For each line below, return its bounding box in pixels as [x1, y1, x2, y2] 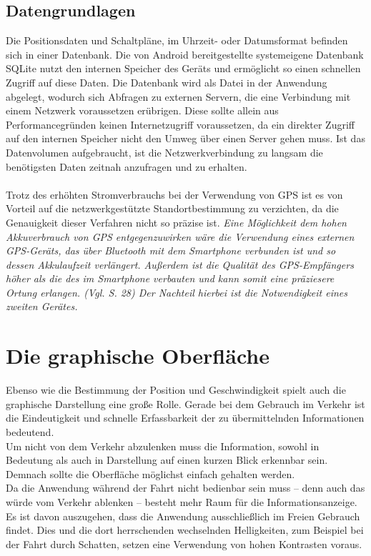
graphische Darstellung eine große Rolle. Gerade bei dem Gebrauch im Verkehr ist [6, 396, 365, 411]
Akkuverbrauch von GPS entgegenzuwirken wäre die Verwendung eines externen [6, 229, 355, 244]
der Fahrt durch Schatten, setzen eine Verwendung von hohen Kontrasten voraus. [6, 536, 362, 551]
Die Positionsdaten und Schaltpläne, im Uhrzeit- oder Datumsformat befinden [6, 33, 348, 48]
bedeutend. [6, 424, 54, 439]
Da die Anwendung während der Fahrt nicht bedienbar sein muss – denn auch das [6, 480, 365, 495]
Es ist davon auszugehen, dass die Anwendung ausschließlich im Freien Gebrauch [6, 508, 360, 523]
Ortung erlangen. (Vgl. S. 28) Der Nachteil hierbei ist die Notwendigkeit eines [6, 284, 347, 299]
